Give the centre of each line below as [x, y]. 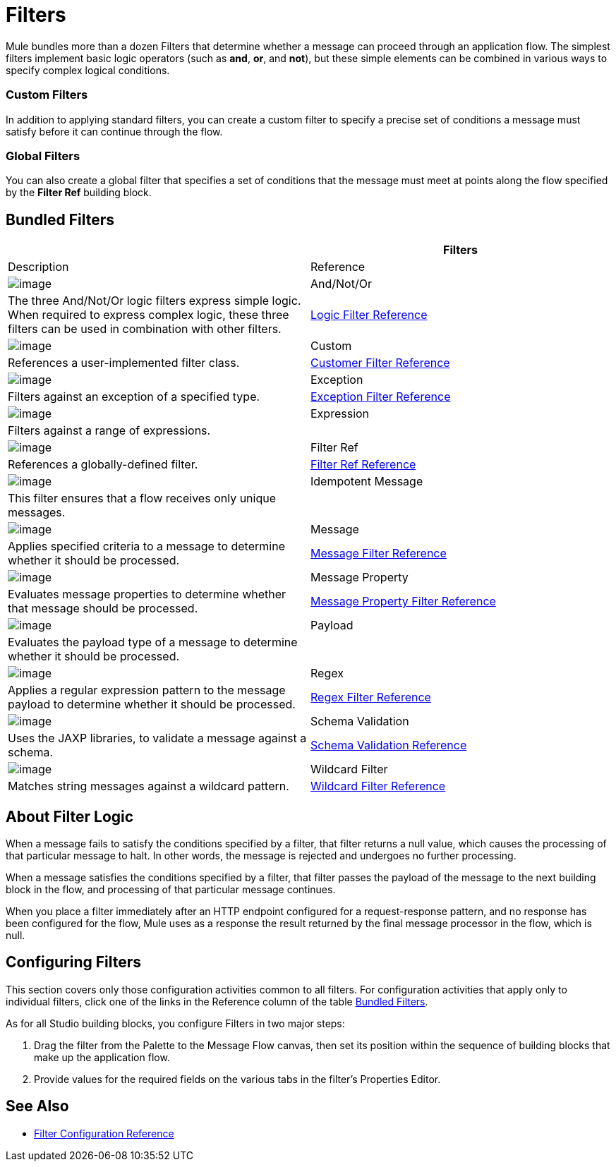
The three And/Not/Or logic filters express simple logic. [155, 301]
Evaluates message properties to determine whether [147, 594]
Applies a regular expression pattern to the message [147, 690]
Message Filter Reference [379, 554]
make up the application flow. [102, 1057]
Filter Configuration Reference [104, 1133]
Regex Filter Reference [371, 697]
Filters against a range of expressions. [109, 431]
